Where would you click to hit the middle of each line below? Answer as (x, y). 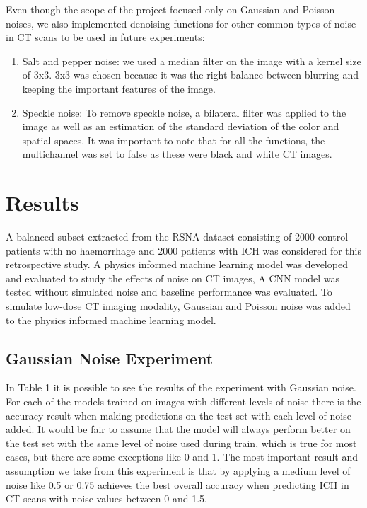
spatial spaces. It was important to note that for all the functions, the (174, 140)
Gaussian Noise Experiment (110, 358)
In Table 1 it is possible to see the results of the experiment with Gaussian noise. (181, 387)
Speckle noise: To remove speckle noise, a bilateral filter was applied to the (184, 112)
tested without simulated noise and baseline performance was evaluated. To (169, 292)
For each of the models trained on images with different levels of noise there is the (183, 402)
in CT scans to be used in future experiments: (105, 37)
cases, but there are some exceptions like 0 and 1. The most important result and (182, 457)
